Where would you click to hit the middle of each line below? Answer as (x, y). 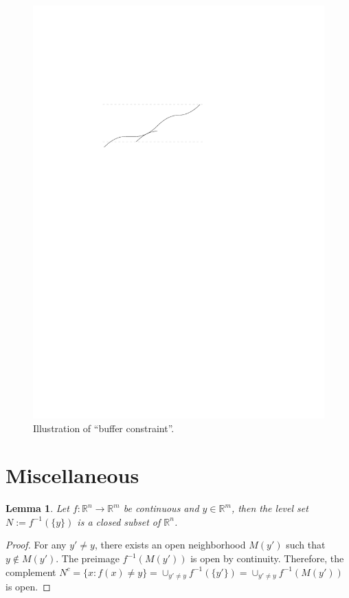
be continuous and (161, 508)
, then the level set (270, 508)
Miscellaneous (72, 475)
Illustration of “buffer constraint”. (104, 428)
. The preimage (88, 558)
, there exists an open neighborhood (170, 545)
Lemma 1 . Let (37, 508)
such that (306, 545)
